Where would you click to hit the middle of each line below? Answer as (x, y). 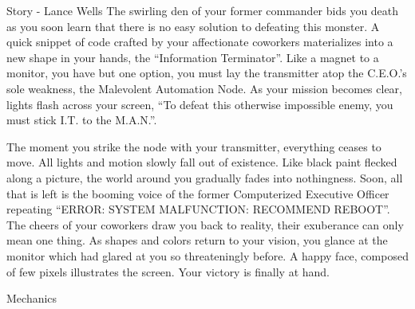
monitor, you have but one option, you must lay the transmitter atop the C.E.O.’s (207, 73)
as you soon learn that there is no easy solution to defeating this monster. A (193, 26)
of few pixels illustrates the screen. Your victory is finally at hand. (168, 271)
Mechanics (32, 298)
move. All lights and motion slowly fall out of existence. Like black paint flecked (202, 162)
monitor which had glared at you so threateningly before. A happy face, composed (207, 255)
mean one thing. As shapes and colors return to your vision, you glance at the (197, 240)
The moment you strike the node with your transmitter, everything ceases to (194, 146)
